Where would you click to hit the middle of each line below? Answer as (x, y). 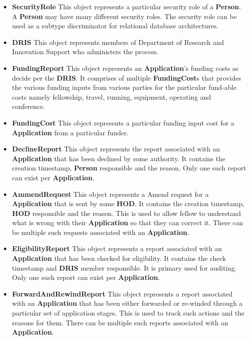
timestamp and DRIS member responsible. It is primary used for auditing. (124, 267)
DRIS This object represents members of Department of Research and (118, 42)
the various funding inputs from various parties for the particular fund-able (124, 87)
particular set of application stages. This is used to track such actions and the (128, 313)
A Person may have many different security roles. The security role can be (124, 16)
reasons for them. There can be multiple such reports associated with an (120, 322)
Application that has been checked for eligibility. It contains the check (119, 258)
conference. (29, 106)
